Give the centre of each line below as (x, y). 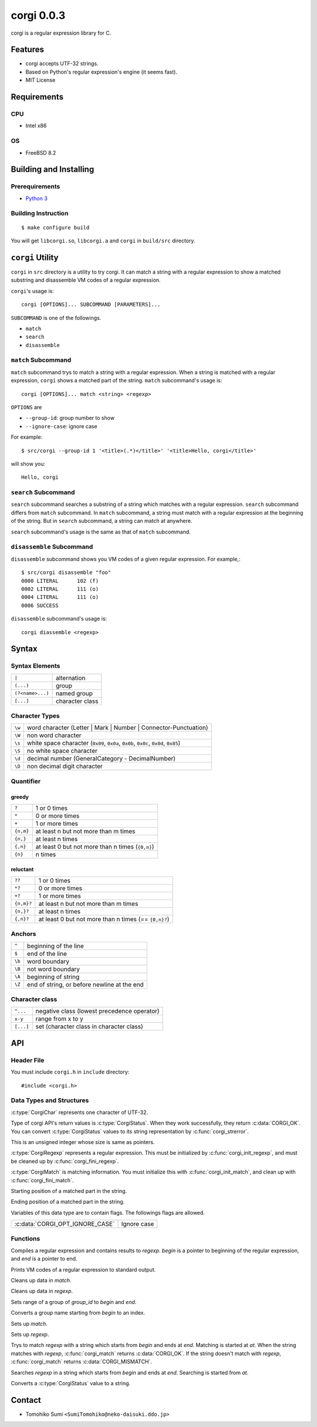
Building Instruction (40, 214)
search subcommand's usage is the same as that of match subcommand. (101, 532)
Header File (28, 1060)
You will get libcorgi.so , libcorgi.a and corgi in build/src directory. (103, 241)
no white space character (62, 751)
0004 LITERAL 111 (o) (60, 597)
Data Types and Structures (50, 1101)
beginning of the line (55, 946)
